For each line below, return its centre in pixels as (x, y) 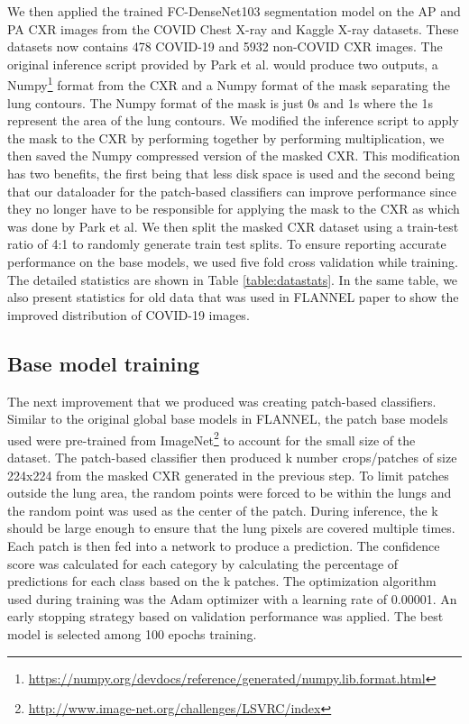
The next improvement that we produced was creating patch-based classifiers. (222, 401)
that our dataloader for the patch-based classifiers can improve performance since (232, 191)
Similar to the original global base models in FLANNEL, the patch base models (228, 419)
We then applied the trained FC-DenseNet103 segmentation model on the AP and (234, 11)
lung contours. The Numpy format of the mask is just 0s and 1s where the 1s (220, 102)
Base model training (104, 363)
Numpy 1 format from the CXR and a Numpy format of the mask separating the (229, 84)
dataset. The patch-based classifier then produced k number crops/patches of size (232, 457)
